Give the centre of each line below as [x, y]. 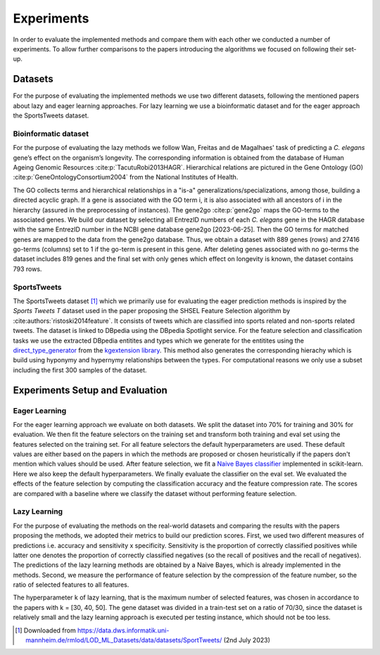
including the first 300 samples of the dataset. [80, 370]
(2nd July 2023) [247, 640]
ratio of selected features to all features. [71, 585]
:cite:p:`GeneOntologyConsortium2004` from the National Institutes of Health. [126, 177]
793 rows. [27, 269]
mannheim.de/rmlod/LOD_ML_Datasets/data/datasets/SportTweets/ [124, 640]
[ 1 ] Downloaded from [46, 630]
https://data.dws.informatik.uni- [123, 630]
